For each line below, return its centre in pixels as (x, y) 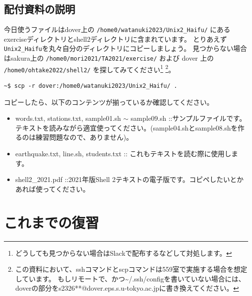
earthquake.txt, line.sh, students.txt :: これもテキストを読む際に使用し (123, 154)
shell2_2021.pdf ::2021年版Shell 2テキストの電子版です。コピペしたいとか (129, 179)
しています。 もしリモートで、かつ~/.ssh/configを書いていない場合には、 (130, 278)
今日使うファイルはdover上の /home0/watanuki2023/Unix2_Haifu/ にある (117, 29)
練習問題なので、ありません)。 (84, 137)
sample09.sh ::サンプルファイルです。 (188, 118)
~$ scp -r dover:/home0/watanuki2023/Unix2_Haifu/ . (91, 86)
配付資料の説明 (39, 9)
